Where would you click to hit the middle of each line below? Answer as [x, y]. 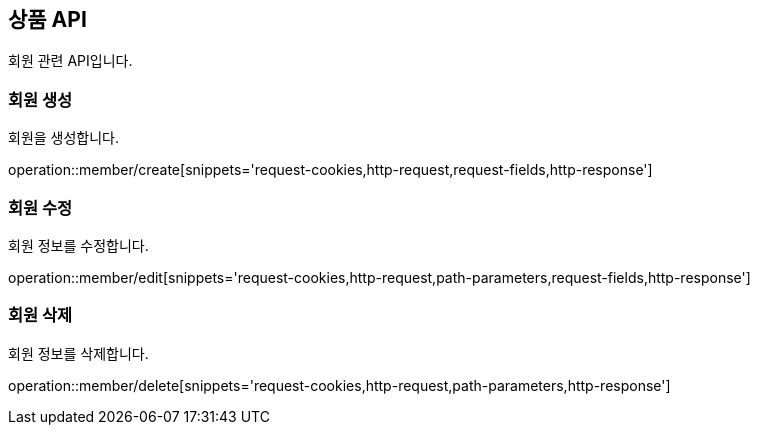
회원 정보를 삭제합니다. [78, 353]
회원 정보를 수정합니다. [78, 245]
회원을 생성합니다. [64, 138]
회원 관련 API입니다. [70, 61]
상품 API [47, 19]
